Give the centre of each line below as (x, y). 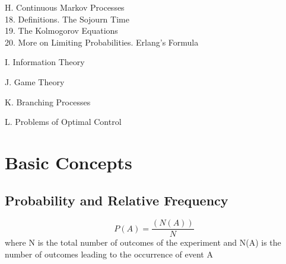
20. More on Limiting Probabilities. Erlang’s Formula (102, 42)
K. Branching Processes (48, 102)
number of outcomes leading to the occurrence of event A (109, 254)
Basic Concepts (69, 162)
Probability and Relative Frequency (117, 200)
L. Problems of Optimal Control (63, 122)
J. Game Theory (35, 81)
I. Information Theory (45, 62)
